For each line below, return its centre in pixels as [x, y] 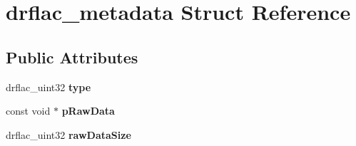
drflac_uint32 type [49, 87]
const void [28, 111]
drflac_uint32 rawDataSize [68, 134]
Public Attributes [72, 57]
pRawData [88, 111]
